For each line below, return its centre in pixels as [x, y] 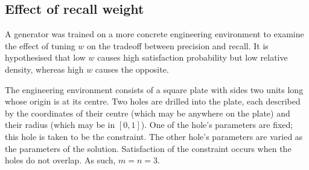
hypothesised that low [45, 57]
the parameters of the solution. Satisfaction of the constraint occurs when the [148, 148]
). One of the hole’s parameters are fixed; [217, 125]
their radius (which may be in [60, 125]
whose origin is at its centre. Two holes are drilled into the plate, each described [153, 101]
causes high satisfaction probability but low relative [193, 57]
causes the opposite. [132, 69]
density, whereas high [44, 69]
